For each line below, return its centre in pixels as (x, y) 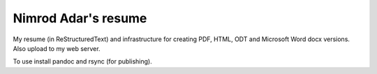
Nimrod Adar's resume (80, 18)
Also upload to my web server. (57, 48)
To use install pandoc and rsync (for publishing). (83, 61)
